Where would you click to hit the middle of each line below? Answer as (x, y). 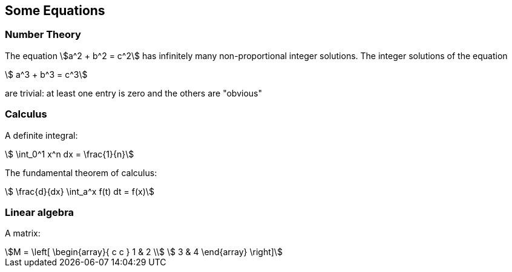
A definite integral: (41, 135)
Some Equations (55, 11)
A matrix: (23, 233)
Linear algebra (40, 212)
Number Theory (43, 35)
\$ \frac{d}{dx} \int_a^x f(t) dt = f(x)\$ (80, 191)
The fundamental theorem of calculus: (81, 172)
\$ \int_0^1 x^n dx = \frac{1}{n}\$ (70, 154)
